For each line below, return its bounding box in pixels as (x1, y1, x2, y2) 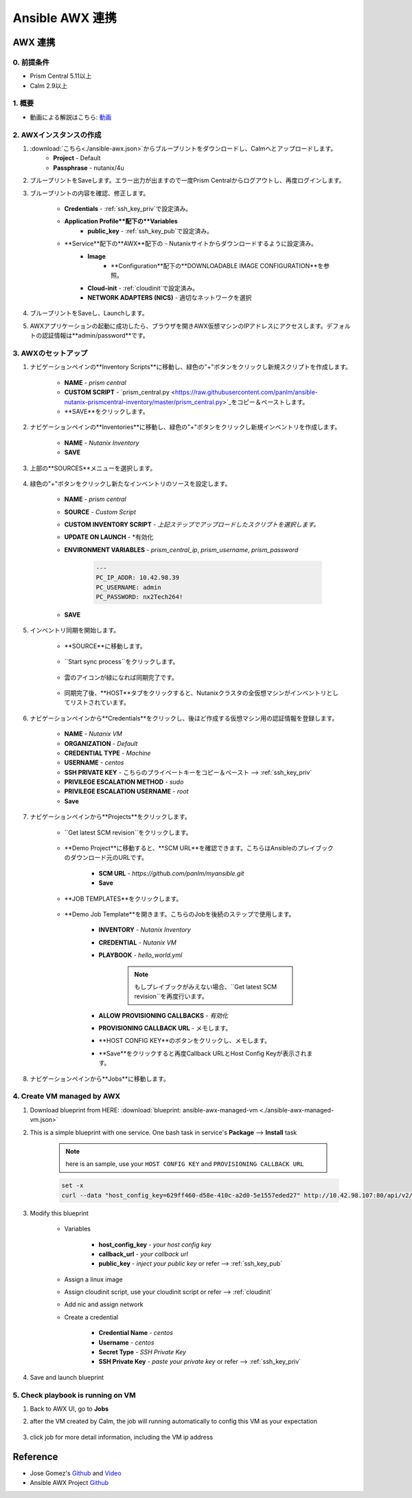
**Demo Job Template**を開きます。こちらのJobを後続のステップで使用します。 (64, 910, 295, 918)
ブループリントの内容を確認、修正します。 (30, 189, 150, 197)
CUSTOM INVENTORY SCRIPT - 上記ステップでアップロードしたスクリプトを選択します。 (64, 520, 319, 529)
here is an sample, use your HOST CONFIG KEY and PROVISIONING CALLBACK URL (65, 1160, 304, 1168)
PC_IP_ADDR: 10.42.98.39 (95, 574, 180, 582)
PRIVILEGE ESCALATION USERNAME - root (64, 787, 189, 795)
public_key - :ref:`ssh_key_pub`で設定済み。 (87, 227, 213, 235)
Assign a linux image (64, 1275, 123, 1284)
